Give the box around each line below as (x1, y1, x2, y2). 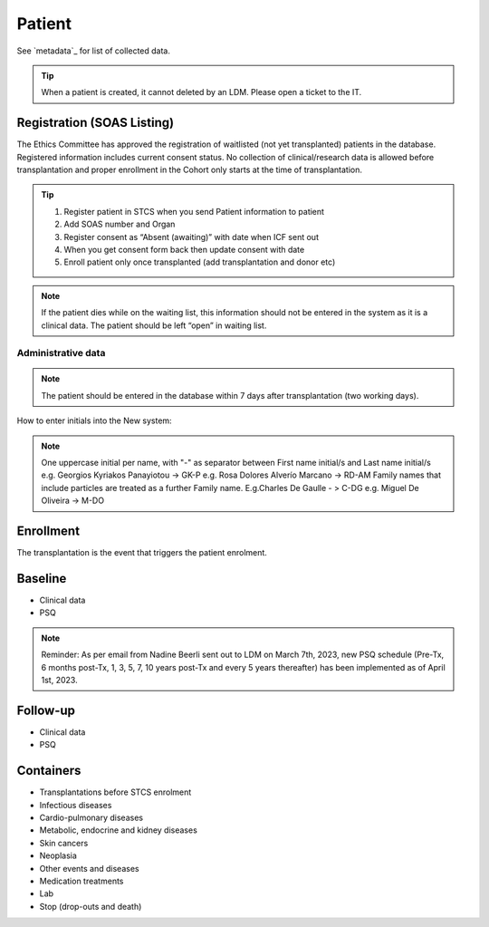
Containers (16, 763, 81, 778)
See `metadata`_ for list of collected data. (16, 45, 171, 56)
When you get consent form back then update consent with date (63, 244, 305, 255)
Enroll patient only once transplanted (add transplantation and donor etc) (63, 256, 336, 267)
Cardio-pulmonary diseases (39, 812, 144, 823)
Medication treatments (39, 875, 124, 886)
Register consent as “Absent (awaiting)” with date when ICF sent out (63, 231, 319, 242)
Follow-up (16, 702, 76, 718)
